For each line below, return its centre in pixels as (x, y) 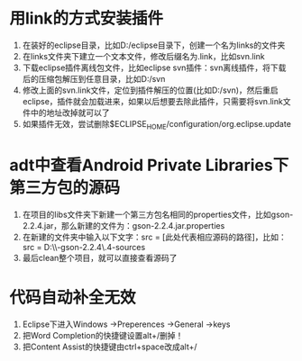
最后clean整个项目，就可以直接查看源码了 (100, 257)
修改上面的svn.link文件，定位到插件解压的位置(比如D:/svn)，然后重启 (151, 90)
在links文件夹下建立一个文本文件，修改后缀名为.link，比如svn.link (143, 56)
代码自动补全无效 (73, 297)
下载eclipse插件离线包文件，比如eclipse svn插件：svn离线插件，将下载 (154, 68)
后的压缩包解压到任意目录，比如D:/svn (94, 78)
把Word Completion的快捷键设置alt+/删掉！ (103, 335)
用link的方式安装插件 (87, 18)
